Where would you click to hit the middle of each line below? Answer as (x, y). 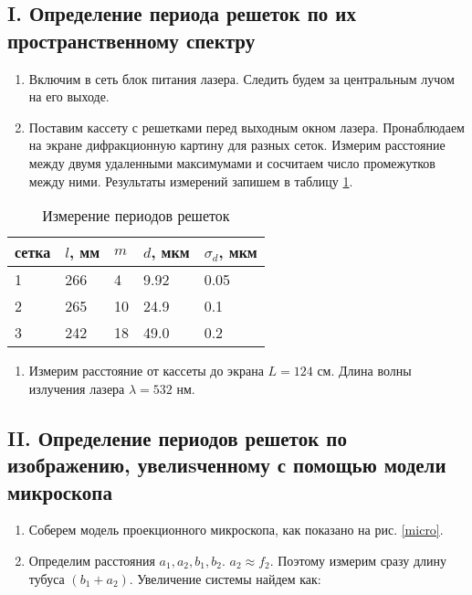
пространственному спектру (131, 40)
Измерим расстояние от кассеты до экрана (146, 371)
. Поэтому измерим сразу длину (358, 560)
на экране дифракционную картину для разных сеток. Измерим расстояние (237, 145)
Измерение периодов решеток (136, 216)
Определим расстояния (92, 560)
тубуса (47, 578)
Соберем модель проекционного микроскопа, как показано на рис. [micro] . (236, 530)
